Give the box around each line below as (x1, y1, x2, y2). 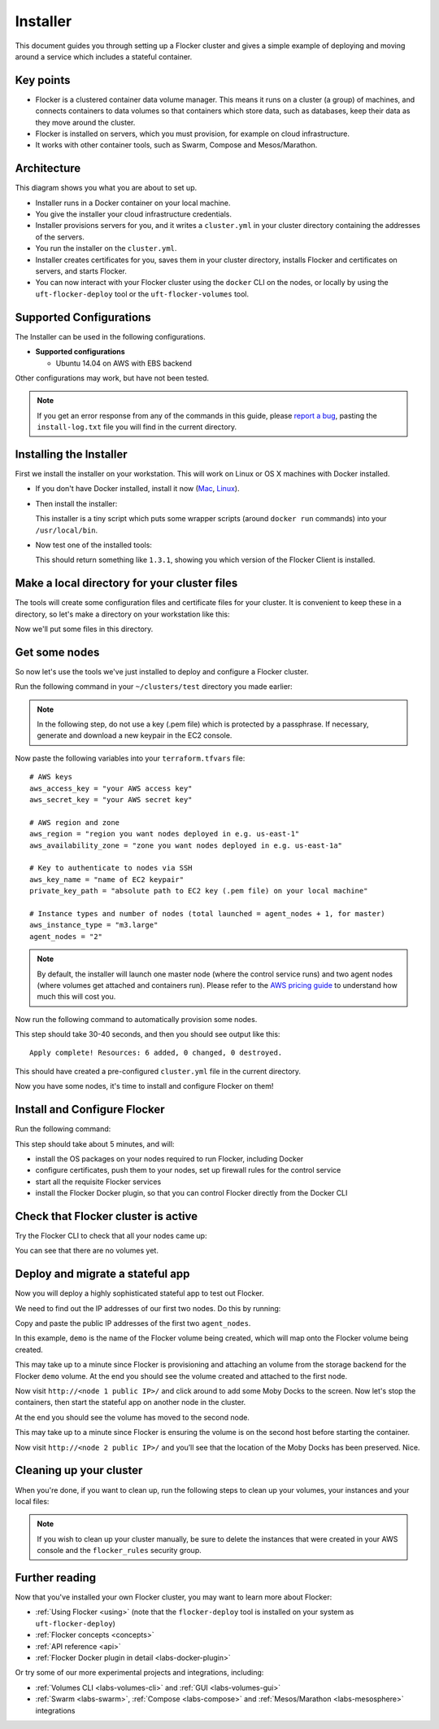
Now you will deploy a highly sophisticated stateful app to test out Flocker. (15, 1288, 264, 1298)
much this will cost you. (37, 992, 116, 1002)
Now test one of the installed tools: (35, 540, 152, 550)
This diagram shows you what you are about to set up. (15, 183, 198, 193)
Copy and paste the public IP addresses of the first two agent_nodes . (15, 1319, 251, 1328)
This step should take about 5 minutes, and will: (15, 1139, 175, 1148)
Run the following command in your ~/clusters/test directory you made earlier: (15, 682, 293, 691)
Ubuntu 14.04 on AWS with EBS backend (55, 358, 193, 368)
